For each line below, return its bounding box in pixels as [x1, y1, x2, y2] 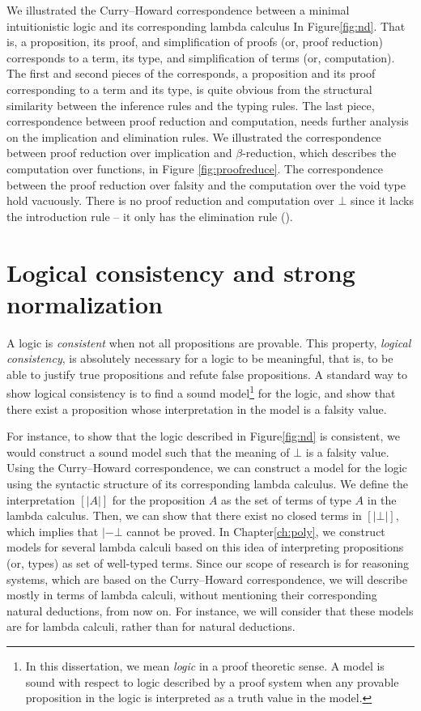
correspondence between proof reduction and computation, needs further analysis [6, 113, 409, 130]
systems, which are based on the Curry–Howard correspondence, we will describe [6, 570, 407, 587]
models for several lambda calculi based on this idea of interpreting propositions [6, 539, 404, 556]
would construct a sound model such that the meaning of [6, 443, 290, 460]
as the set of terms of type [221, 491, 351, 508]
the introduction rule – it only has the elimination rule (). [6, 207, 293, 224]
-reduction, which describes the [242, 144, 397, 161]
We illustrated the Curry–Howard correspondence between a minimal [6, 2, 350, 18]
